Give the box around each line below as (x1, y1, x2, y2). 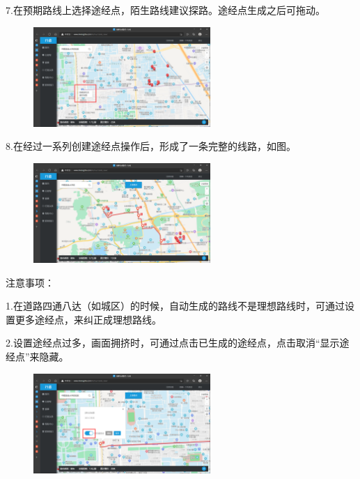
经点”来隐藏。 (6, 349, 69, 363)
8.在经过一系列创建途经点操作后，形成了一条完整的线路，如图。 (6, 139, 296, 153)
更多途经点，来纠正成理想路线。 (15, 312, 162, 326)
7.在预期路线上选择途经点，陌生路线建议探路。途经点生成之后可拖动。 (6, 3, 325, 17)
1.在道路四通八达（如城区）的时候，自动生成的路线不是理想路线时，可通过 (6, 298, 345, 313)
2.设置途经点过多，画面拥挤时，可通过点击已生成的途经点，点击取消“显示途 (6, 335, 350, 350)
